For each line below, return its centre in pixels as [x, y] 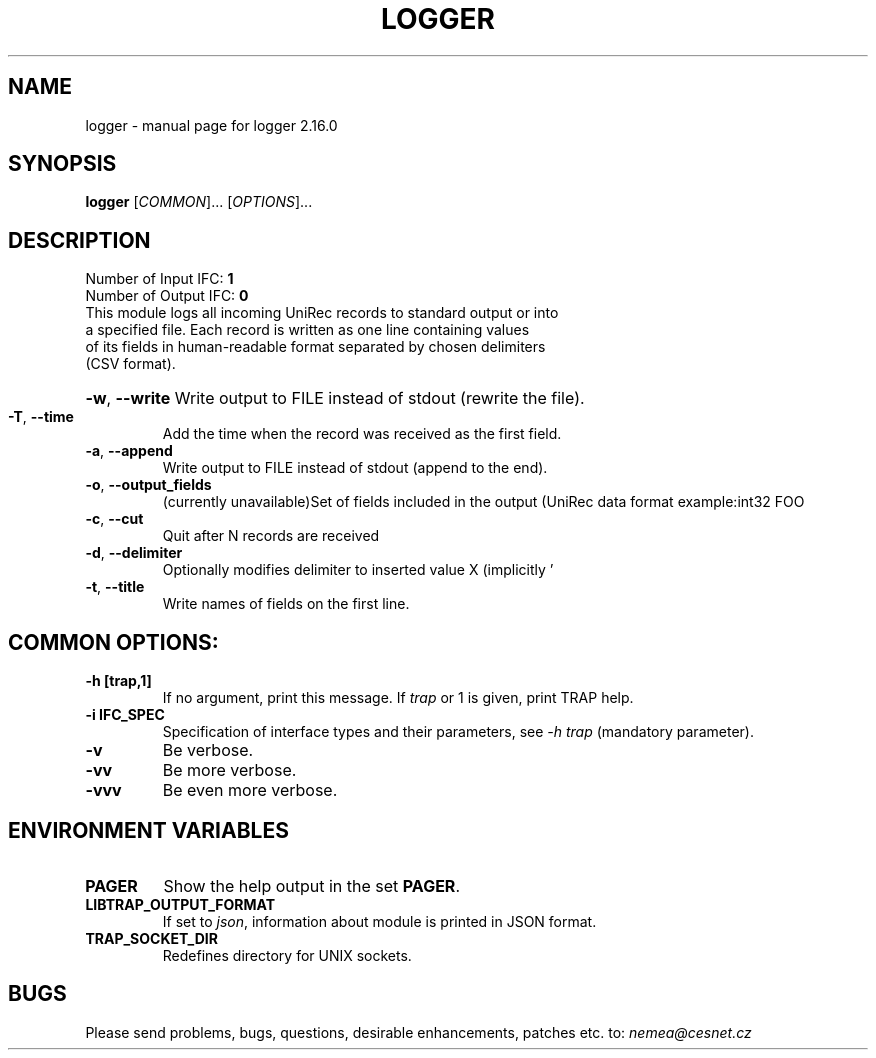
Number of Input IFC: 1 [159, 279]
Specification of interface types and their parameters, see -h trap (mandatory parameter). [458, 732]
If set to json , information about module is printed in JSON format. [379, 921]
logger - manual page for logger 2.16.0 [211, 125]
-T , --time [41, 417]
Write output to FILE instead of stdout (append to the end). [355, 468]
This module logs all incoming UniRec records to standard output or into [322, 313]
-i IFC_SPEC [125, 715]
